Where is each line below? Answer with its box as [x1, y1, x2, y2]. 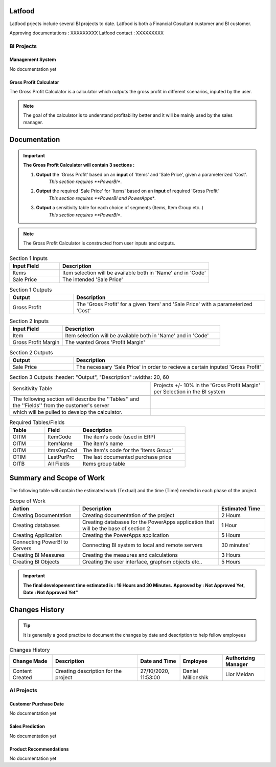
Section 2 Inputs [9, 317, 49, 325]
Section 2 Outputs [9, 349, 53, 356]
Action [12, 505, 29, 512]
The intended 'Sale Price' [62, 276, 123, 283]
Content [12, 667, 32, 674]
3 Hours [221, 552, 241, 559]
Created [12, 674, 32, 681]
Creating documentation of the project [82, 512, 175, 519]
